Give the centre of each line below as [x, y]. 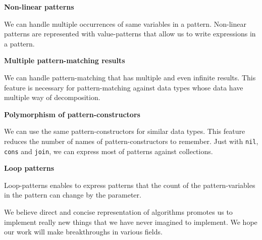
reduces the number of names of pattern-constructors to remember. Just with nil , [131, 141]
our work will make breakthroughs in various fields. [83, 232]
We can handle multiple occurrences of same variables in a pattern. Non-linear [125, 23]
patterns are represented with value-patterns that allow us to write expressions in [130, 34]
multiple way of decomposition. [52, 97]
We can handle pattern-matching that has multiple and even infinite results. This [130, 77]
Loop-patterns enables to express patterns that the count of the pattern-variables [130, 185]
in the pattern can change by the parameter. [73, 195]
